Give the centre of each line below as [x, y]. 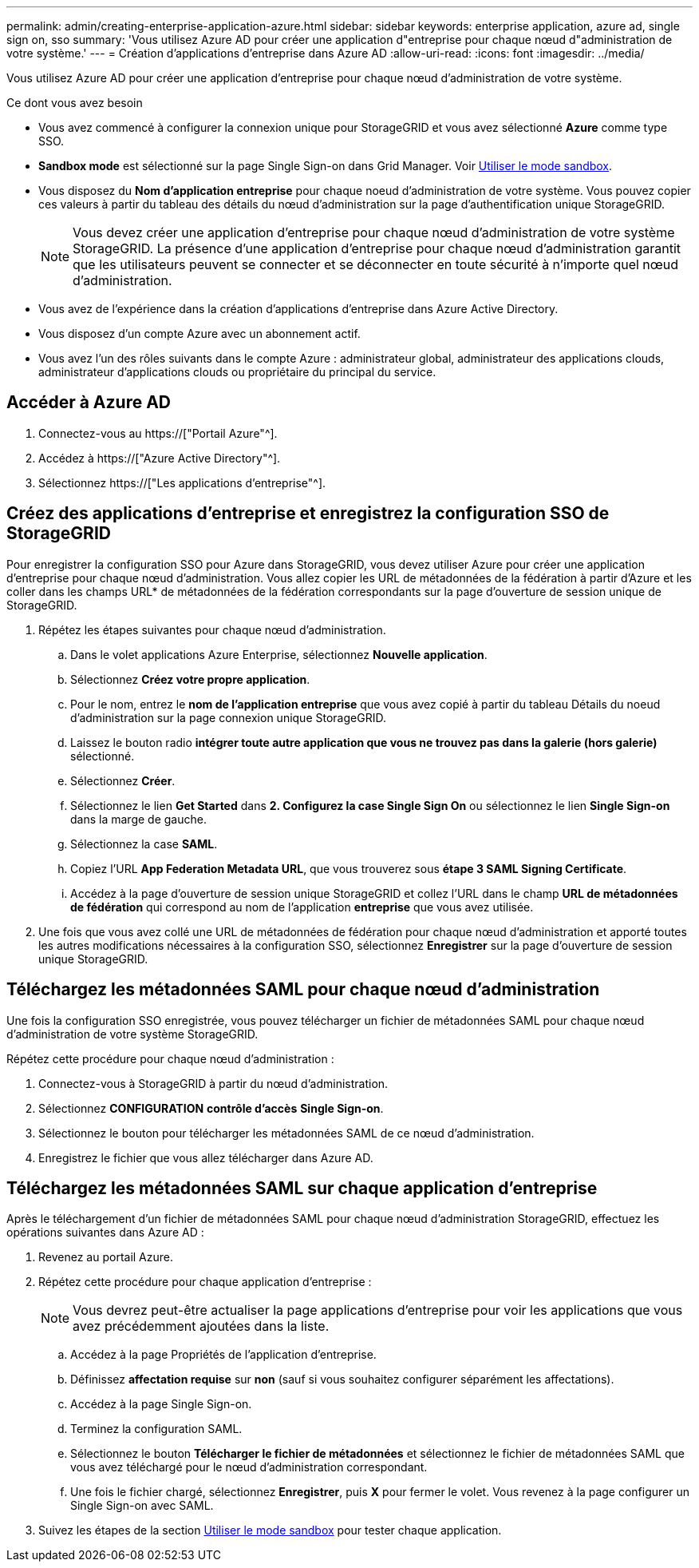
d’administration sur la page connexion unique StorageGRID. [228, 717]
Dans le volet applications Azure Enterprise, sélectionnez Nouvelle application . [279, 654]
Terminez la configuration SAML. [156, 1429]
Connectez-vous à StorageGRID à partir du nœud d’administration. [213, 1083]
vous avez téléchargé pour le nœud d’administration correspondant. [249, 1467]
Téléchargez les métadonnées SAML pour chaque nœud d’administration [303, 990]
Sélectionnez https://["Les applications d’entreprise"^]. [182, 482]
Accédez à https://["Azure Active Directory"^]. [160, 458]
